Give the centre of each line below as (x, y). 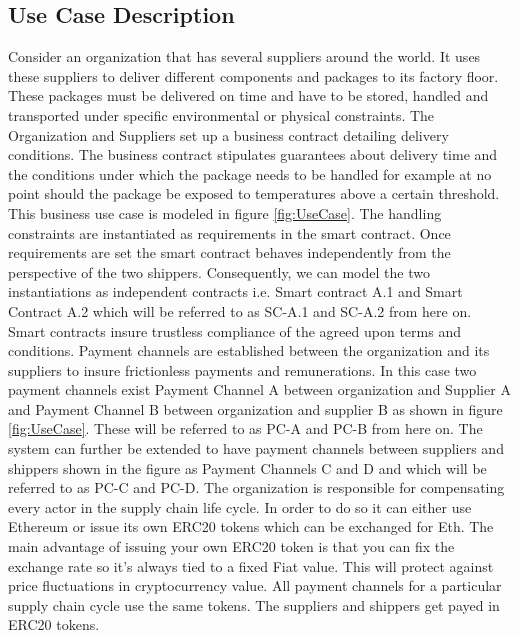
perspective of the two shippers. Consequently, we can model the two (219, 271)
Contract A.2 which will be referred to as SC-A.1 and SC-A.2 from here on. (240, 310)
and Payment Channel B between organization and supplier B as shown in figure (255, 408)
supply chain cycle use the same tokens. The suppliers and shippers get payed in (254, 604)
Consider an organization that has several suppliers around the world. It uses (244, 56)
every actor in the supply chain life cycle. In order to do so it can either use (240, 506)
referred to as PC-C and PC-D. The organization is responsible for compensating (256, 487)
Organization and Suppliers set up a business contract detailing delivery (228, 134)
